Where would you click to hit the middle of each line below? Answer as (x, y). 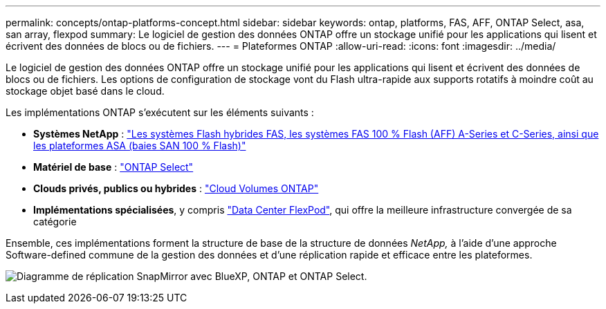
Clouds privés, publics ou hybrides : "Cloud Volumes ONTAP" (176, 188)
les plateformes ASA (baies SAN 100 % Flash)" (140, 146)
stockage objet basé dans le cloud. (85, 91)
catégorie (55, 222)
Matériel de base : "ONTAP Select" (113, 167)
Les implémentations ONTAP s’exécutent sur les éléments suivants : (160, 112)
